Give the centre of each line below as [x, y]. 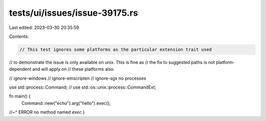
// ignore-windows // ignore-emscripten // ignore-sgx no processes [78, 78]
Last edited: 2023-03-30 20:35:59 [44, 28]
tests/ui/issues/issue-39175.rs [74, 13]
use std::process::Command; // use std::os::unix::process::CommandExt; [83, 87]
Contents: [19, 36]
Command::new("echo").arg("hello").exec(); [66, 103]
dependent [20, 69]
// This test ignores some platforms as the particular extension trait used [116, 49]
